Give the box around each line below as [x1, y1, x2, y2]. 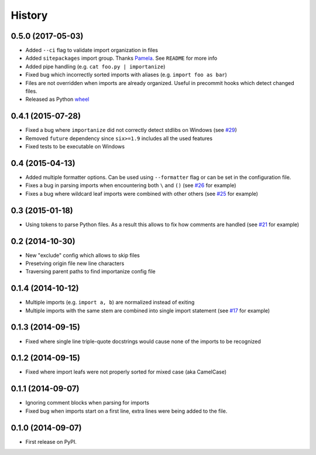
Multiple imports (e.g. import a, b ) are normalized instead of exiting [25, 299, 195, 306]
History [11, 9, 48, 22]
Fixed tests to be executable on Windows [25, 143, 125, 150]
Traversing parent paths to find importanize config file [25, 268, 156, 275]
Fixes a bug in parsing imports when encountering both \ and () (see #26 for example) [25, 182, 236, 189]
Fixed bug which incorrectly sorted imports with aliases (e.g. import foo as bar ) [25, 71, 228, 79]
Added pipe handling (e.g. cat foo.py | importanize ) [25, 63, 166, 70]
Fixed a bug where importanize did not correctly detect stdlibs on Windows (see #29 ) [25, 127, 237, 134]
